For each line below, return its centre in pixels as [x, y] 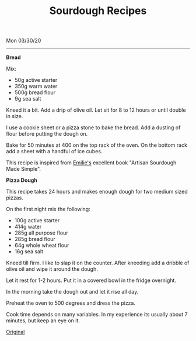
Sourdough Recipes [98, 11]
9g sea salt [28, 99]
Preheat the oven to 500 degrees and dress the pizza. [71, 303]
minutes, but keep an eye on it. [43, 321]
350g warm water [36, 87]
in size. [15, 116]
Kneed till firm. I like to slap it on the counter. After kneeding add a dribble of [98, 263]
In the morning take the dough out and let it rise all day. [72, 292]
